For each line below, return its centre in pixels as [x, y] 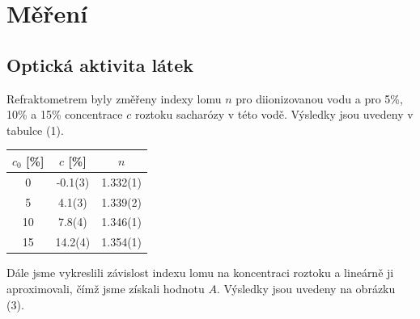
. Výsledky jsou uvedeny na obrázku [306, 288]
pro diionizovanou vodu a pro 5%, [319, 98]
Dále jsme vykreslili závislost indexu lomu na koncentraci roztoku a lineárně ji [200, 273]
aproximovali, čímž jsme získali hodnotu [106, 288]
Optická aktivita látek [100, 64]
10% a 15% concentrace [65, 114]
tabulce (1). [35, 130]
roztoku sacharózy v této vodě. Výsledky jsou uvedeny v [274, 114]
